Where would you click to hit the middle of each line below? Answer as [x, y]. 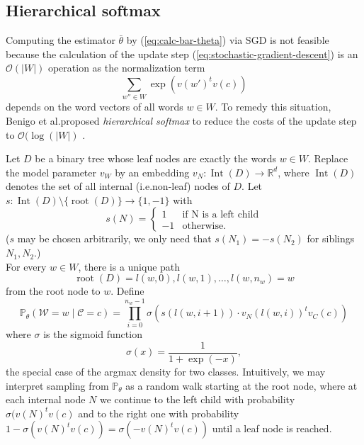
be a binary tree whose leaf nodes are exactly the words [155, 158]
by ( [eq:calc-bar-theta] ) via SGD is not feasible [228, 40]
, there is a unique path [129, 266]
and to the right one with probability [159, 413]
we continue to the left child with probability [198, 399]
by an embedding [152, 172]
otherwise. [204, 226]
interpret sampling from [57, 385]
